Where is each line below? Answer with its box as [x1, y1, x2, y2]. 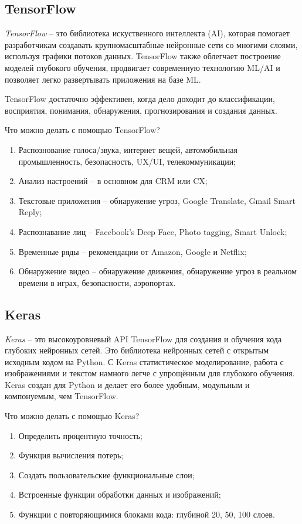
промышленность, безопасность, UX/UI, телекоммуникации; [18, 155, 236, 167]
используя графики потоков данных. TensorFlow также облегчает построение [5, 50, 281, 62]
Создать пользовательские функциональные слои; [18, 468, 195, 481]
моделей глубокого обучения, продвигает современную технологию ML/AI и [5, 61, 280, 73]
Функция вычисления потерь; [18, 449, 124, 461]
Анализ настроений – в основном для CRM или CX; [18, 175, 208, 187]
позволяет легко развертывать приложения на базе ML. [5, 73, 201, 85]
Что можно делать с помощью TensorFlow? [5, 124, 160, 136]
